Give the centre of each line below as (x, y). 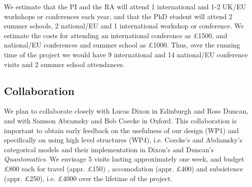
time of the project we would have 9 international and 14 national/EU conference (126, 54)
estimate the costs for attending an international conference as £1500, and (116, 35)
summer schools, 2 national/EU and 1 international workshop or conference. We (124, 26)
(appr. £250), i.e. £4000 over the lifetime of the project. (88, 178)
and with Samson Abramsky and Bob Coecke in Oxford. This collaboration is (120, 120)
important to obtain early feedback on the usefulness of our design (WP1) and (122, 130)
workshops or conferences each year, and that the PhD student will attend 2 (118, 16)
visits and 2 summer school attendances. (64, 64)
